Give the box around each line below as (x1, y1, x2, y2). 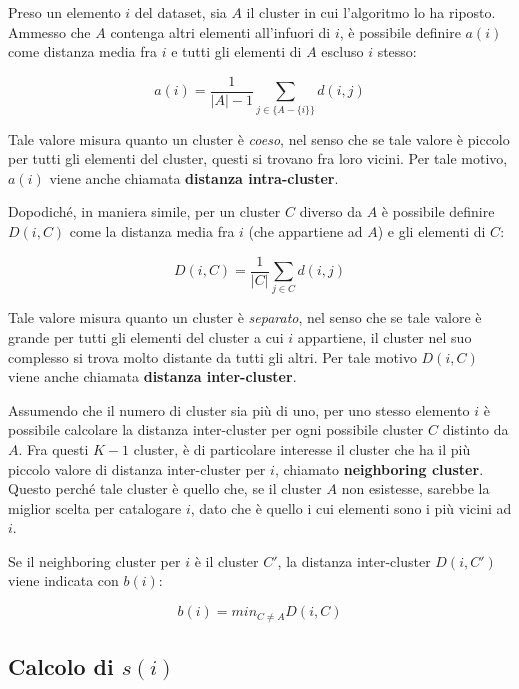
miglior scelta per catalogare (8, 497, 182, 518)
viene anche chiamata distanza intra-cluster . (49, 167, 339, 188)
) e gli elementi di (377, 220, 486, 241)
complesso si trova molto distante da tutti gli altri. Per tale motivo (8, 346, 417, 367)
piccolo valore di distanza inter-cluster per (8, 458, 266, 479)
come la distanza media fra (69, 220, 235, 241)
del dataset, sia (134, 2, 227, 22)
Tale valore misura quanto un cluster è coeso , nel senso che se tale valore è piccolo (8, 128, 510, 149)
